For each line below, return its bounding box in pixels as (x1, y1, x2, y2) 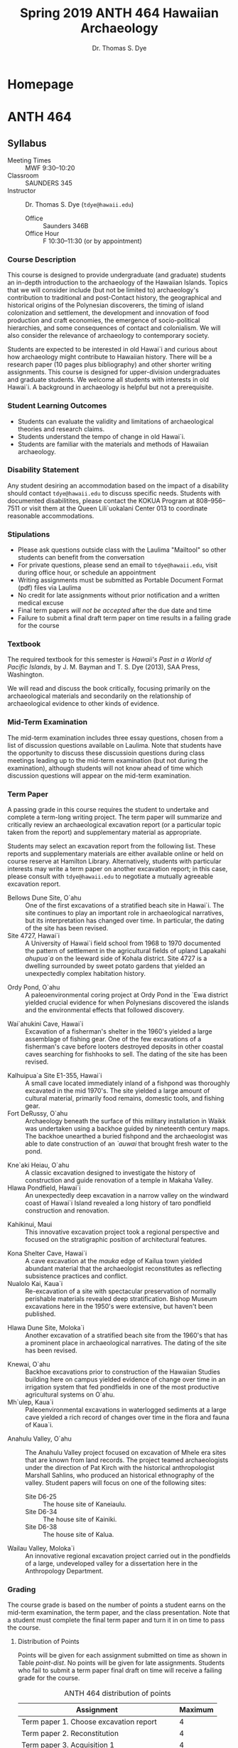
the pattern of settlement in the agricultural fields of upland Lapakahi (25, 947, 227, 955)
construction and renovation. (25, 1206, 110, 1215)
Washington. (7, 670, 45, 679)
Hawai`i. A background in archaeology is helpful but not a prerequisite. (7, 383, 214, 391)
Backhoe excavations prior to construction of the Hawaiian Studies (25, 1367, 220, 1377)
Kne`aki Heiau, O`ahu (7, 1161, 70, 1170)
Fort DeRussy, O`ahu (7, 1109, 68, 1118)
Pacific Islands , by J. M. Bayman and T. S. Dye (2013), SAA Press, (7, 663, 200, 672)
